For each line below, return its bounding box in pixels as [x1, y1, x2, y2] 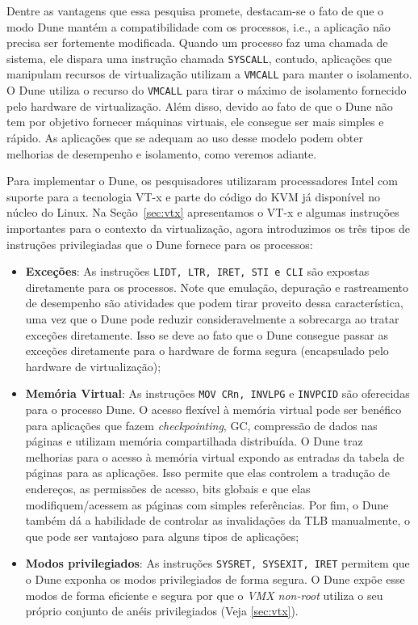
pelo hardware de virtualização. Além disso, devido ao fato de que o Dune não [6, 97, 393, 114]
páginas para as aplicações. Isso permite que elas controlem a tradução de [25, 464, 391, 481]
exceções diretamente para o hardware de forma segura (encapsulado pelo [25, 342, 389, 359]
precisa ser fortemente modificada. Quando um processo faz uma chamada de [6, 34, 388, 51]
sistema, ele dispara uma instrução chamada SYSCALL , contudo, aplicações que [6, 49, 392, 66]
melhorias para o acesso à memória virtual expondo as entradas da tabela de [25, 448, 404, 465]
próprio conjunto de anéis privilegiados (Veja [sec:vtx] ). [25, 602, 299, 619]
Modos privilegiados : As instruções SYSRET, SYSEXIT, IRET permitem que [25, 555, 410, 572]
